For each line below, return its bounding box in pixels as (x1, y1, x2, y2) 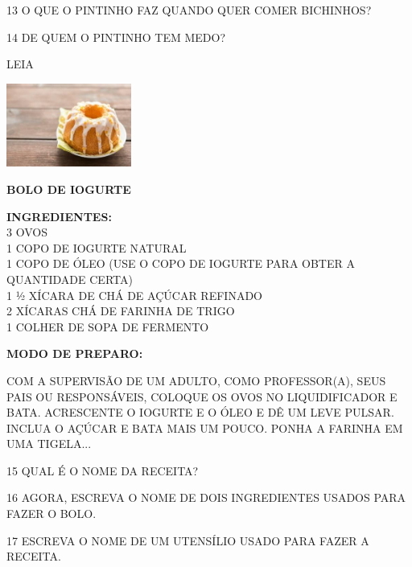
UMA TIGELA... (6, 435, 92, 452)
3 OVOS (6, 224, 47, 240)
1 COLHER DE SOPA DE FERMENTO (6, 318, 209, 335)
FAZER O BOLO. (6, 505, 97, 522)
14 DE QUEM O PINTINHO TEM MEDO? (6, 28, 226, 45)
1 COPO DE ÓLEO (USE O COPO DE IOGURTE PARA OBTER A (6, 255, 355, 272)
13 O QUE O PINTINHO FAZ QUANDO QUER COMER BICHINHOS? (6, 2, 372, 18)
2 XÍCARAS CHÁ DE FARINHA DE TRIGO (6, 302, 235, 319)
